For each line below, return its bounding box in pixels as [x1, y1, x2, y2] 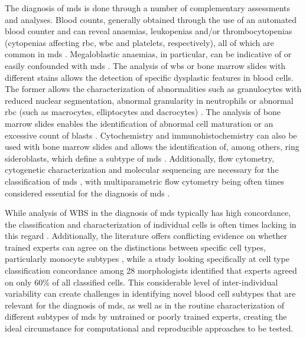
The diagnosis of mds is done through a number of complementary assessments [5, 2, 290, 14]
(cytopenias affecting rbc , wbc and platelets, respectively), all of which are [5, 36, 274, 48]
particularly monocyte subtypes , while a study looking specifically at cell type [5, 252, 289, 265]
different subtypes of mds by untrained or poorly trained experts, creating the [5, 310, 287, 323]
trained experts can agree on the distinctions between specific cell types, [5, 241, 266, 253]
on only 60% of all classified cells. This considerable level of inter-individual [5, 275, 278, 288]
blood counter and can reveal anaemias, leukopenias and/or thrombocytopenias [5, 25, 292, 37]
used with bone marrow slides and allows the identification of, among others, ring [5, 140, 300, 153]
